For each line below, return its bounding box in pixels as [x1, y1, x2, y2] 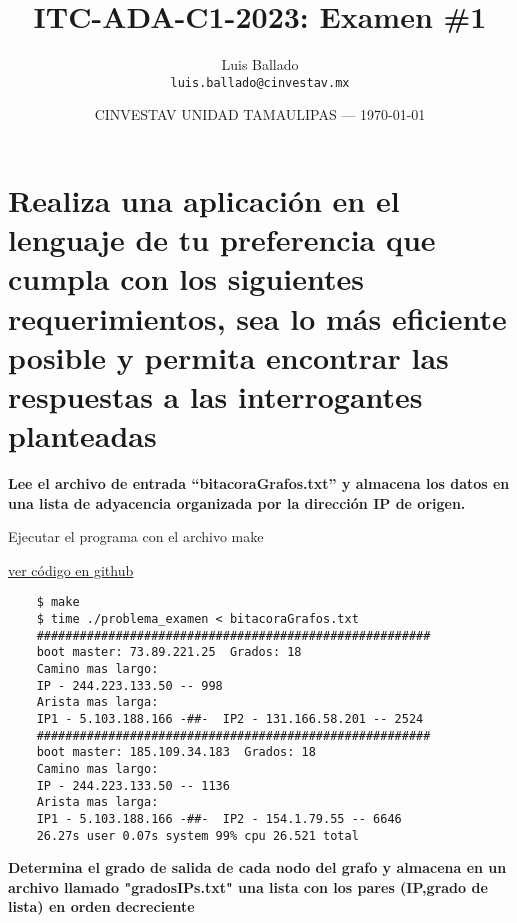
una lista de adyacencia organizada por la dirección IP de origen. [8, 492, 466, 513]
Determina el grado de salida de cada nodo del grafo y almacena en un [8, 857, 507, 878]
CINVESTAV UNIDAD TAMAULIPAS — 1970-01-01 [94, 104, 426, 125]
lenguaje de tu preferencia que [8, 219, 436, 260]
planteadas [8, 415, 157, 456]
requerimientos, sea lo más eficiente [8, 297, 507, 338]
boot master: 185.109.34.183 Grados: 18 [36, 745, 316, 760]
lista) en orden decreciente [8, 896, 195, 917]
